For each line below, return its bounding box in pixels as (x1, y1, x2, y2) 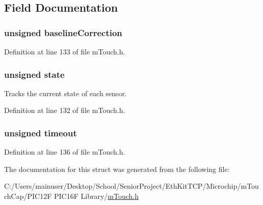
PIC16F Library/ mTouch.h (54, 191, 139, 201)
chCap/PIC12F (4, 191, 52, 201)
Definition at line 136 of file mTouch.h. (4, 147, 125, 157)
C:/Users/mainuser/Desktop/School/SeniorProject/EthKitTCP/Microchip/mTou (4, 181, 259, 191)
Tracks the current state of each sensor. (4, 87, 127, 98)
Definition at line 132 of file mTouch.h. (4, 105, 125, 115)
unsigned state (4, 68, 65, 80)
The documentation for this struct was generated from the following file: (4, 163, 230, 174)
